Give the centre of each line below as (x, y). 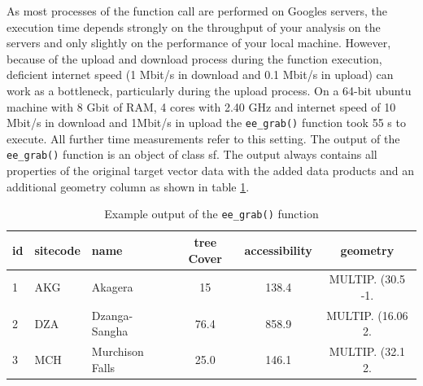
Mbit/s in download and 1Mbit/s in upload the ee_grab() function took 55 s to (206, 123)
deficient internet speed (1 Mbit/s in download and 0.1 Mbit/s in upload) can (200, 75)
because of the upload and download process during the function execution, (194, 58)
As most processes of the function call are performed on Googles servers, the (197, 11)
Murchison (118, 351)
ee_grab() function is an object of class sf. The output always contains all (192, 154)
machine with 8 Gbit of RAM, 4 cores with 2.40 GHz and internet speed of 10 (201, 106)
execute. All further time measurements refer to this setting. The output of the (203, 138)
